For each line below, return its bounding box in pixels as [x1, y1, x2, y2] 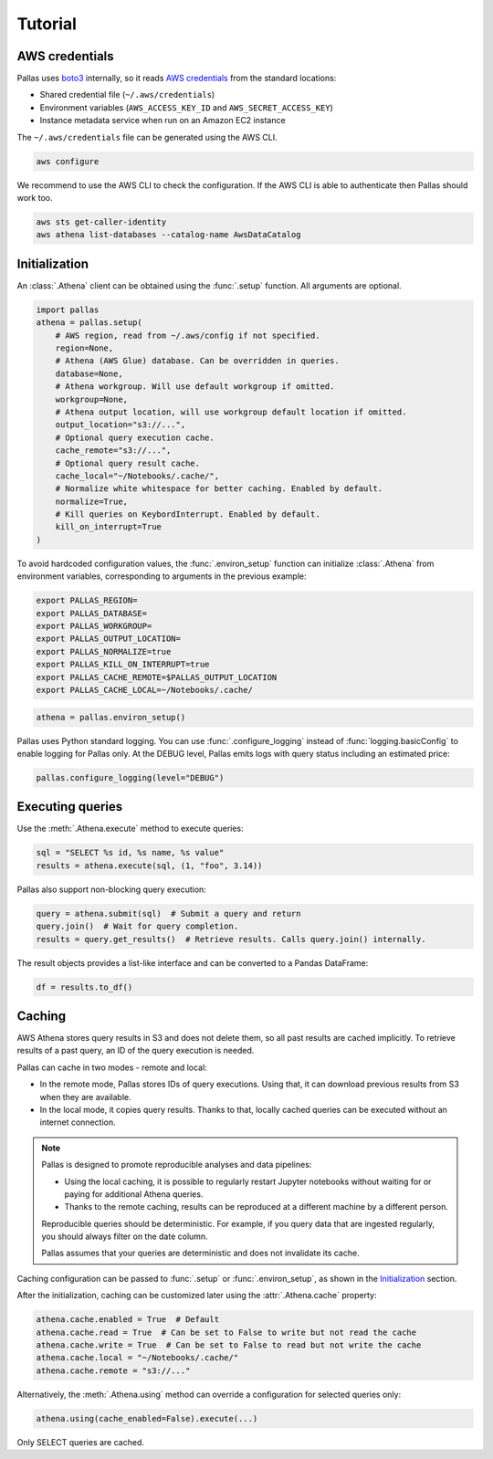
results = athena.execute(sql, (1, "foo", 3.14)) [36, 860, 263, 871]
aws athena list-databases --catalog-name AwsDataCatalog [36, 229, 301, 240]
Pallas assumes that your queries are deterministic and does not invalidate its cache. [41, 1247, 360, 1259]
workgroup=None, [55, 394, 128, 404]
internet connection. [39, 1117, 116, 1128]
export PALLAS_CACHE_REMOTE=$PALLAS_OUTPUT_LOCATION [36, 672, 278, 682]
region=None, [55, 343, 114, 353]
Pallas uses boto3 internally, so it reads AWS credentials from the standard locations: [16, 73, 337, 84]
